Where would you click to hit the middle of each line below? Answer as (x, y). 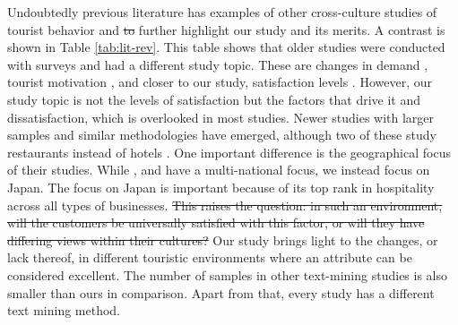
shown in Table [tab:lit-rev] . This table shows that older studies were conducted (226, 47)
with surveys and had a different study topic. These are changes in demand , (218, 64)
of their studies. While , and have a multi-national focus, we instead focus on (219, 170)
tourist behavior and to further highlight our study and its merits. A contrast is (226, 29)
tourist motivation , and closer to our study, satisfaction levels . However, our (220, 82)
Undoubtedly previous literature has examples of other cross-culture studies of (222, 12)
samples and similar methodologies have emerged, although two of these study (222, 135)
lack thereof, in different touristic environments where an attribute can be (210, 257)
